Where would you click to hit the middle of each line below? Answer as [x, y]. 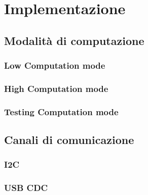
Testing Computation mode [61, 111]
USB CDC [26, 188]
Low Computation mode [55, 65]
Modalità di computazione [74, 40]
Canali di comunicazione [69, 140]
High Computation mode [56, 88]
